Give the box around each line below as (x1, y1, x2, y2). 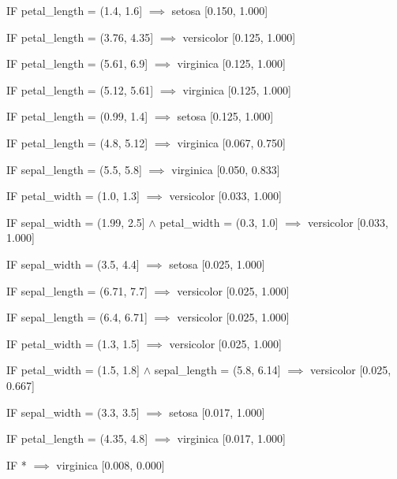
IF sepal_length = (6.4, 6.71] (6, 309, 148, 325)
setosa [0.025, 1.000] (169, 255, 265, 272)
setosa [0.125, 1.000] (177, 108, 274, 124)
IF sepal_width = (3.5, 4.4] (6, 255, 140, 272)
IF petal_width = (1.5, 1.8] (6, 362, 140, 378)
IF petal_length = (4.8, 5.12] (6, 134, 148, 150)
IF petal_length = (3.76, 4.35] (6, 28, 154, 45)
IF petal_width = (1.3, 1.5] (6, 335, 140, 351)
